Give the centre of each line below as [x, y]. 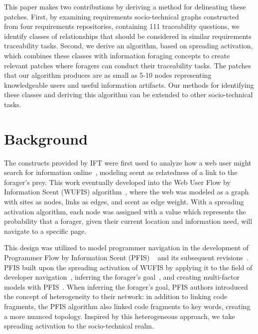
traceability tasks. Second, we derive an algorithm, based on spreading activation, [129, 46]
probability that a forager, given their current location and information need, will [128, 221]
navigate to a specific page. [45, 231]
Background [46, 138]
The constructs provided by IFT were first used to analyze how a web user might [128, 162]
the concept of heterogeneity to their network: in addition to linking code [116, 296]
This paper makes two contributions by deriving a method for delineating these [125, 6]
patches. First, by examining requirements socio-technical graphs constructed [122, 16]
